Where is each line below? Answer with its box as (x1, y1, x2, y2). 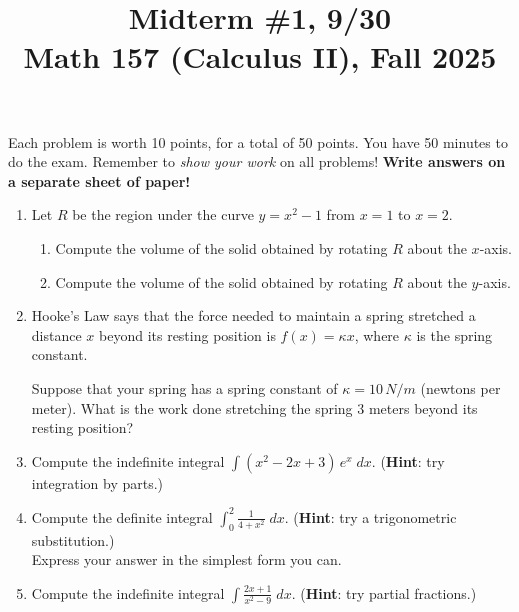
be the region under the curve (72, 204, 254, 225)
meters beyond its (368, 397, 478, 418)
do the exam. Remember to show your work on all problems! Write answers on (8, 151, 506, 172)
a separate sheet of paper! (8, 170, 191, 191)
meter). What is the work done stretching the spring (31, 397, 353, 418)
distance (31, 324, 82, 345)
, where (354, 324, 400, 345)
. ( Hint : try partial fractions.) (291, 582, 477, 603)
